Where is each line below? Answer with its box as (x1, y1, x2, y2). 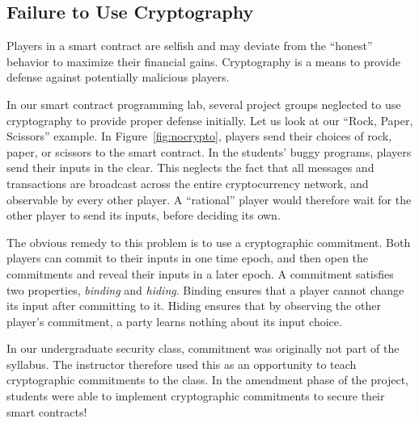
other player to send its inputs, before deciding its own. (6, 207, 281, 224)
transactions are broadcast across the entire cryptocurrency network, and (6, 174, 369, 191)
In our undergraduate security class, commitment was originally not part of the (6, 340, 400, 357)
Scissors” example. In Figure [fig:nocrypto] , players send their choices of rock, (6, 128, 392, 144)
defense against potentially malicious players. (6, 69, 230, 86)
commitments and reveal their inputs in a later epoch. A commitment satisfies (6, 265, 394, 282)
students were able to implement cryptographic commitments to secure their (6, 387, 385, 404)
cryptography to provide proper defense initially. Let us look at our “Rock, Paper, (6, 111, 413, 128)
